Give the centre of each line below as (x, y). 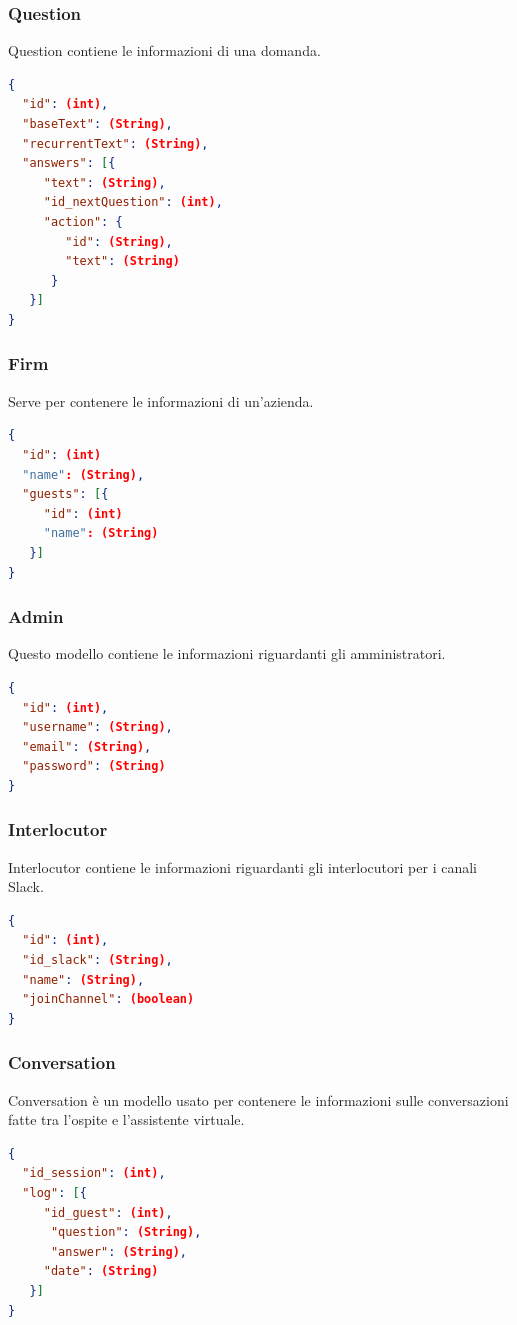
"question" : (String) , (126, 1232)
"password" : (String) (94, 766)
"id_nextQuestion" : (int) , (133, 202)
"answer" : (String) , (119, 1251)
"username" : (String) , (97, 727)
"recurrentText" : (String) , (115, 143)
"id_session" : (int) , (94, 1173)
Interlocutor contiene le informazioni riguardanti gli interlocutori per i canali (242, 866)
